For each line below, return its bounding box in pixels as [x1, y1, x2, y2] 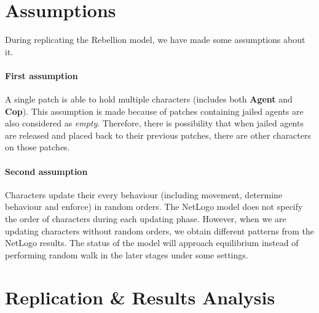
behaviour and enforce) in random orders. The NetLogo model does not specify [5, 200, 303, 213]
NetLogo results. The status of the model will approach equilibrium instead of [5, 236, 299, 249]
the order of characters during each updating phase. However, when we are [5, 212, 286, 225]
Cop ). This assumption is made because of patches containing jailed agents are [5, 104, 304, 117]
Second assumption [5, 164, 88, 177]
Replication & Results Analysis [5, 284, 275, 309]
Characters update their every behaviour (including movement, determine [5, 188, 283, 201]
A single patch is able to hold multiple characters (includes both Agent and [5, 93, 293, 106]
